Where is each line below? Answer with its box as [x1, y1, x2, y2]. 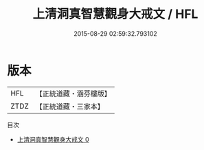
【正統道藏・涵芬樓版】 [35, 89, 112, 98]
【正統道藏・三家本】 [35, 101, 105, 111]
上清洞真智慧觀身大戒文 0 [16, 135, 89, 143]
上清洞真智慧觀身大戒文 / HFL [32, 6, 199, 22]
